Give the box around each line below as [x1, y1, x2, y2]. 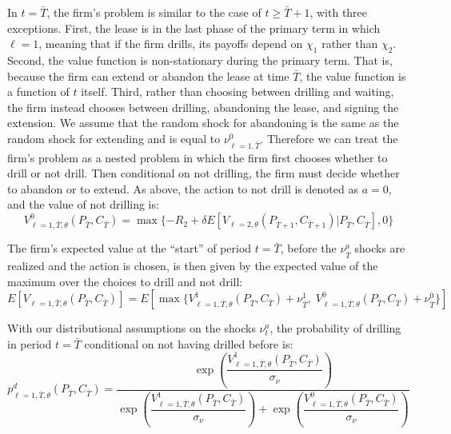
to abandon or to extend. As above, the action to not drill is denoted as [7, 180, 358, 197]
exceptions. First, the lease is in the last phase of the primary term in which [7, 19, 381, 36]
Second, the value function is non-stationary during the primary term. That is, [7, 51, 393, 68]
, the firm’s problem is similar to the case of [46, 4, 261, 20]
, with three [309, 4, 368, 20]
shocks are [354, 240, 405, 257]
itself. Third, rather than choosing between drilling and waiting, [81, 83, 394, 100]
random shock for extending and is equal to [7, 129, 221, 146]
